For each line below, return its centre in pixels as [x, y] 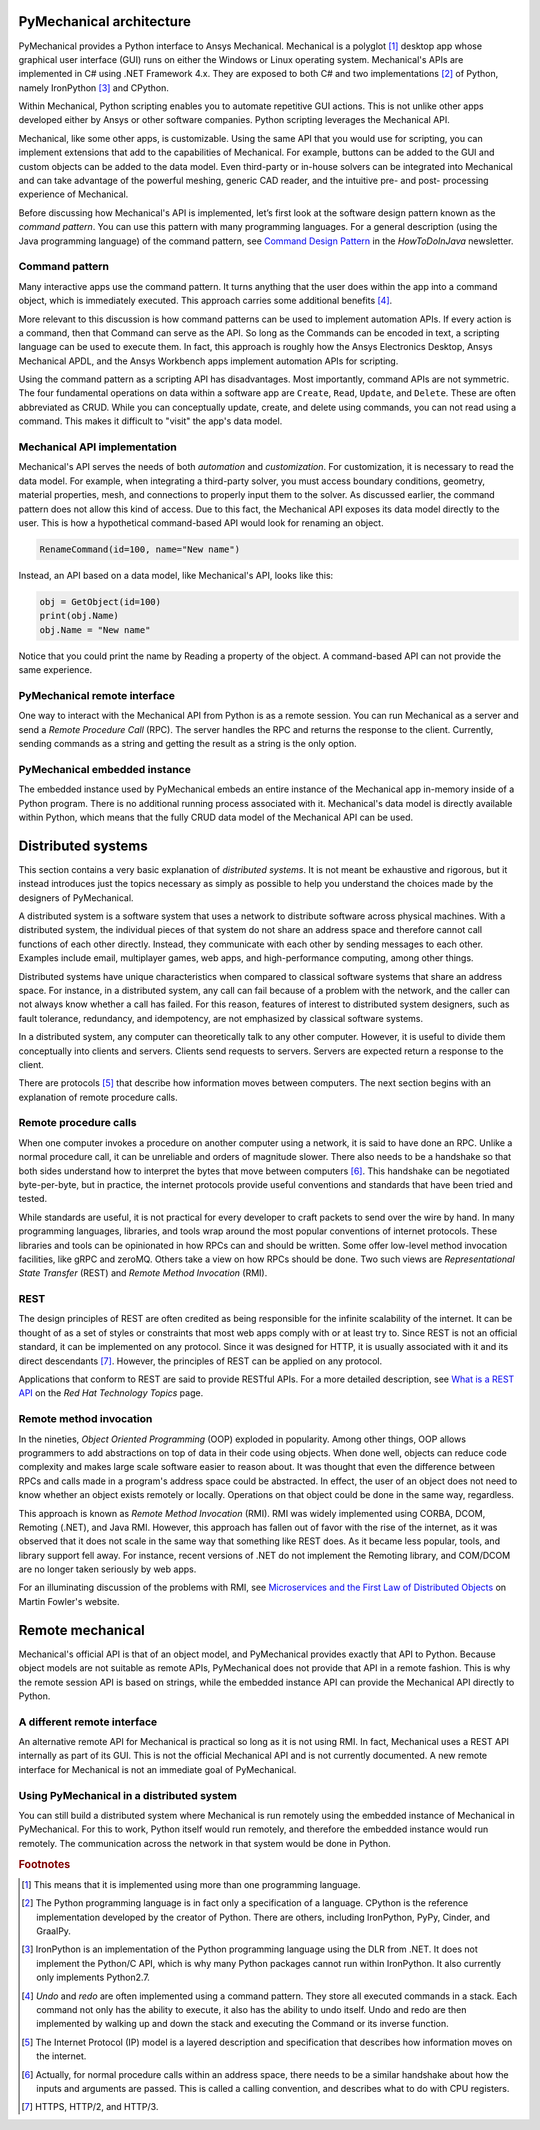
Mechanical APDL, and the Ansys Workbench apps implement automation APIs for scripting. [208, 361]
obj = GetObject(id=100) [100, 601]
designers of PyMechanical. [76, 897]
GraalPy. [54, 1931]
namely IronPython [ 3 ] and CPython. [94, 87]
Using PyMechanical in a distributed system [127, 1795]
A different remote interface [88, 1722]
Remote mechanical [81, 1630]
